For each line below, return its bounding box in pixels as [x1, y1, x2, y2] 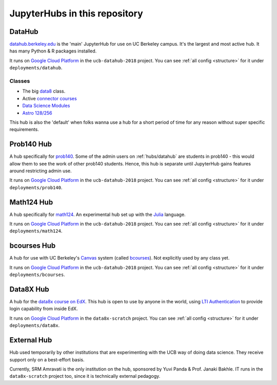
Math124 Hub [9, 198, 53, 207]
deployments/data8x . [9, 322, 60, 328]
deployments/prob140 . [9, 184, 63, 190]
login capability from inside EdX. [9, 306, 78, 312]
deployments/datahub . [9, 65, 63, 71]
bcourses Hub [9, 242, 56, 250]
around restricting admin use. [9, 168, 72, 174]
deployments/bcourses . [9, 271, 65, 278]
